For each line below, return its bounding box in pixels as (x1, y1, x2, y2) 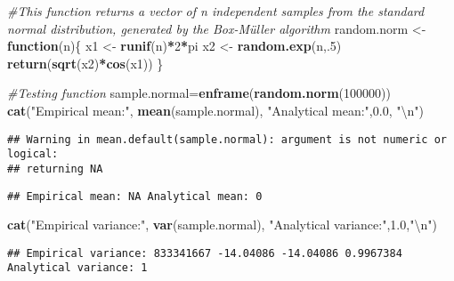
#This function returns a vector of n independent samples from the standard (7, 2, 425, 20)
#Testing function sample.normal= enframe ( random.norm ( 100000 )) (7, 84, 391, 102)
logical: (7, 148, 59, 161)
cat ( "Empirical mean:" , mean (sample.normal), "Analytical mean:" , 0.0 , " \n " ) (7, 100, 424, 119)
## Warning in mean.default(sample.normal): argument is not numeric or (7, 132, 447, 146)
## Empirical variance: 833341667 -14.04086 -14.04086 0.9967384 (7, 246, 402, 260)
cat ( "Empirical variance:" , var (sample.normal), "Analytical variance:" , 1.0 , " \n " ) (7, 215, 437, 234)
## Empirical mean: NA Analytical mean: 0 (7, 189, 263, 203)
